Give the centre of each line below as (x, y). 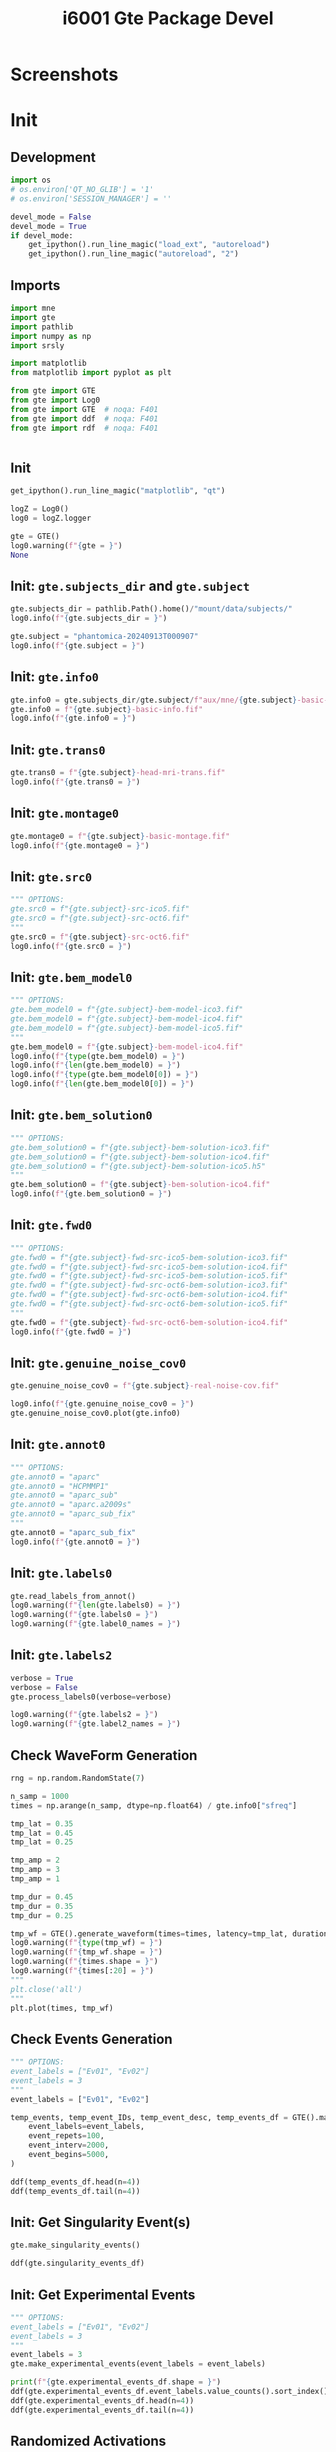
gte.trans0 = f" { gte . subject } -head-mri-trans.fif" (118, 773)
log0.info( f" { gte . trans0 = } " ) (75, 782)
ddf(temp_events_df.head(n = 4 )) (75, 2182)
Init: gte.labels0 (61, 1573)
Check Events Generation (91, 2038)
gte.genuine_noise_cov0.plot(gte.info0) (96, 1413)
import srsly (37, 345)
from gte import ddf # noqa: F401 (84, 418)
